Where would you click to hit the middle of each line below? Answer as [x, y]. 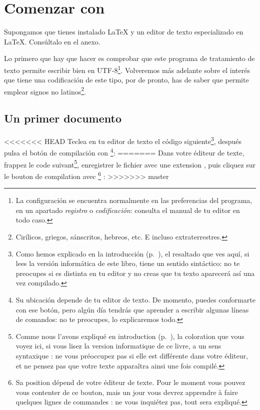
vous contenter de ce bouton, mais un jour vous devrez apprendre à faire [127, 392]
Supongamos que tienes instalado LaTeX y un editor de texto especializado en [124, 32]
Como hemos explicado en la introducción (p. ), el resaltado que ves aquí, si [132, 253]
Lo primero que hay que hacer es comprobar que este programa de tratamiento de [129, 58]
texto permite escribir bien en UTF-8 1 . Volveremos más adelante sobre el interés [127, 69]
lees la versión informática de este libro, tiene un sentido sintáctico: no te [128, 263]
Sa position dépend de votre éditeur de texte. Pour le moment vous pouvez [130, 382]
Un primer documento [63, 118]
